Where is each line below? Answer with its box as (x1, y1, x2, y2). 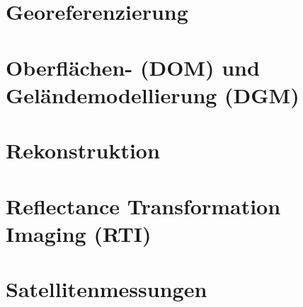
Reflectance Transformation (6, 191, 281, 220)
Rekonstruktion (6, 136, 160, 165)
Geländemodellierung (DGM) (6, 80, 299, 109)
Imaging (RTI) (6, 219, 151, 248)
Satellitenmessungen (6, 274, 207, 303)
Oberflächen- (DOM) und (6, 52, 260, 81)
